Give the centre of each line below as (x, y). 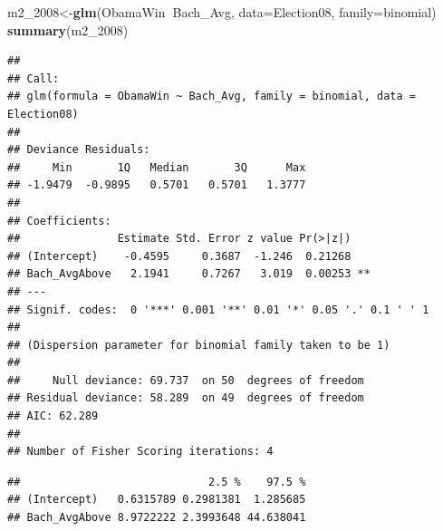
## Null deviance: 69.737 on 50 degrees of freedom (186, 380)
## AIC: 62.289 (53, 416)
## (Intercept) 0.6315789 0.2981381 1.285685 (157, 500)
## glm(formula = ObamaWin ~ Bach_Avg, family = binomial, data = (212, 97)
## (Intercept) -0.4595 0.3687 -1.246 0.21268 (179, 256)
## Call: (34, 78)
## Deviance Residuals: (79, 150)
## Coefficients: (59, 221)
